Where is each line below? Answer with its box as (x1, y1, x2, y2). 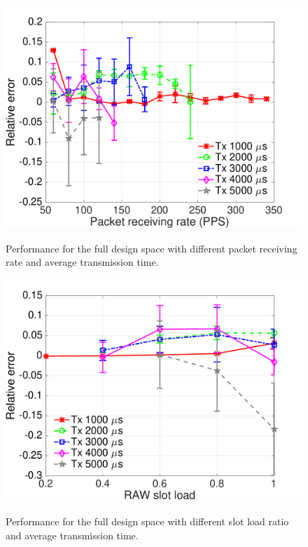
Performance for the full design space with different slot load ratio (6, 514, 289, 529)
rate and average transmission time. (6, 255, 159, 269)
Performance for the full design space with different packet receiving (6, 241, 297, 255)
